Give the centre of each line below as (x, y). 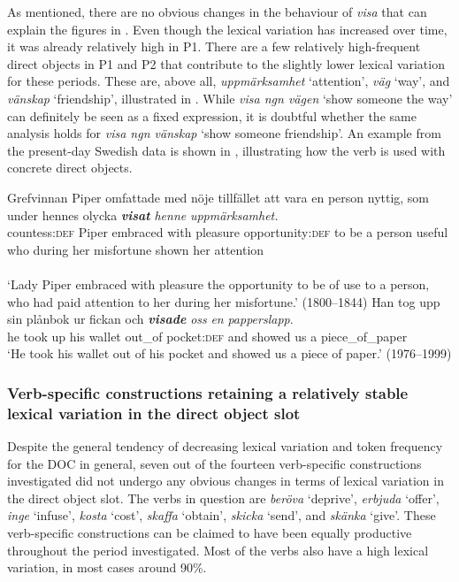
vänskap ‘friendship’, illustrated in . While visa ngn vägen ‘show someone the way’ (230, 98)
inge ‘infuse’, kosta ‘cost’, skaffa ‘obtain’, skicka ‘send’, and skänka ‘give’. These (222, 515)
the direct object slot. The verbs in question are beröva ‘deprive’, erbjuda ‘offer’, (223, 498)
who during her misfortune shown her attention (136, 249)
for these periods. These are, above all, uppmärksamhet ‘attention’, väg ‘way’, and (229, 81)
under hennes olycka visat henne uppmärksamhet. (143, 214)
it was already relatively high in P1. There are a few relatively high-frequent (214, 46)
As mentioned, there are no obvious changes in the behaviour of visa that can (217, 11)
